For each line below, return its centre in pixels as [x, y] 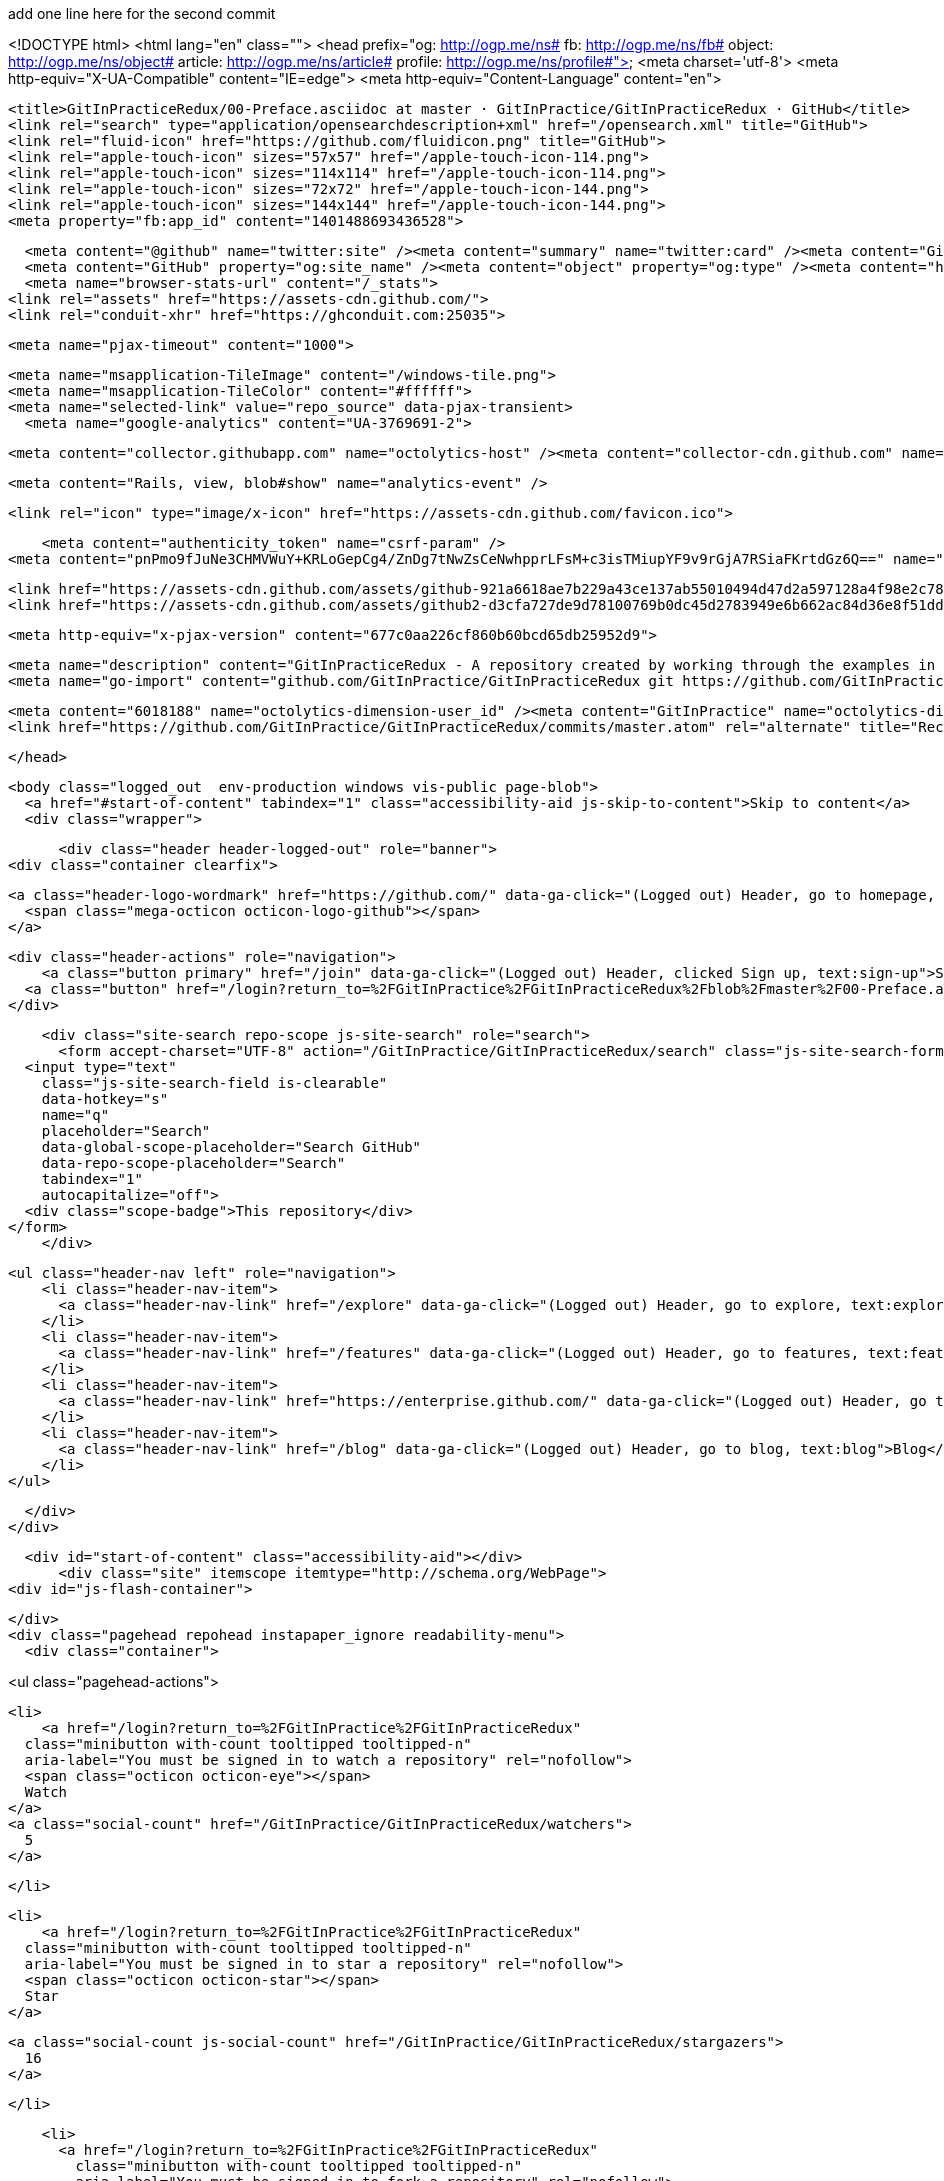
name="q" [75, 1115]
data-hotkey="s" [105, 1099]
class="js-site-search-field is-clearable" [214, 1083]
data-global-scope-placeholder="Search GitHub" [231, 1147]
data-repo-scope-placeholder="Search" [193, 1163]
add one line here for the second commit [142, 13]
